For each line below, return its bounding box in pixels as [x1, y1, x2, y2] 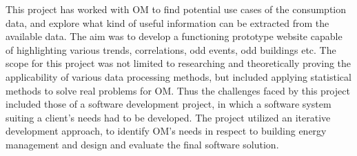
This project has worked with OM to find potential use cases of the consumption [6, 2, 347, 16]
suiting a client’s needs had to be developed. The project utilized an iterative [6, 110, 331, 124]
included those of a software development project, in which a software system [6, 97, 331, 111]
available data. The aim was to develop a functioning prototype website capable [6, 29, 343, 43]
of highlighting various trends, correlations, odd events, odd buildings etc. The [6, 42, 336, 57]
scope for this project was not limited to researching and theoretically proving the [6, 56, 351, 70]
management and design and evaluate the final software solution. [6, 137, 279, 151]
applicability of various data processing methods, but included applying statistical [6, 69, 351, 84]
